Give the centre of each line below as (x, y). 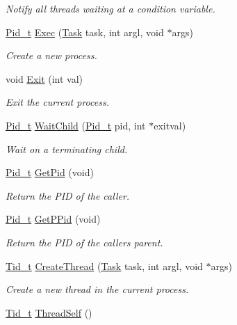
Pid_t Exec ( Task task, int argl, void (85, 32)
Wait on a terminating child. (67, 149)
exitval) (170, 125)
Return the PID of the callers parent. (84, 242)
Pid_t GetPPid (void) (53, 219)
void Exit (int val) (44, 78)
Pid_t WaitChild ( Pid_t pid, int (76, 125)
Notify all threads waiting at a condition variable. (111, 8)
